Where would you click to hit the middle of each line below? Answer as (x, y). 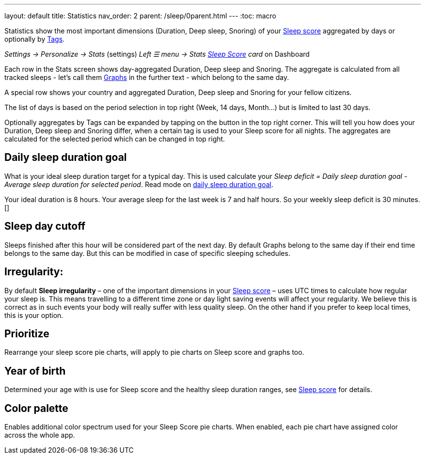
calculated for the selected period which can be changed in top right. (115, 139)
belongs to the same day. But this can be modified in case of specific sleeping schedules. (147, 253)
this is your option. (34, 315)
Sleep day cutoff (45, 226)
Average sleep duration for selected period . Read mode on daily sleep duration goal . (139, 184)
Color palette (36, 408)
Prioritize (27, 333)
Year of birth (35, 371)
